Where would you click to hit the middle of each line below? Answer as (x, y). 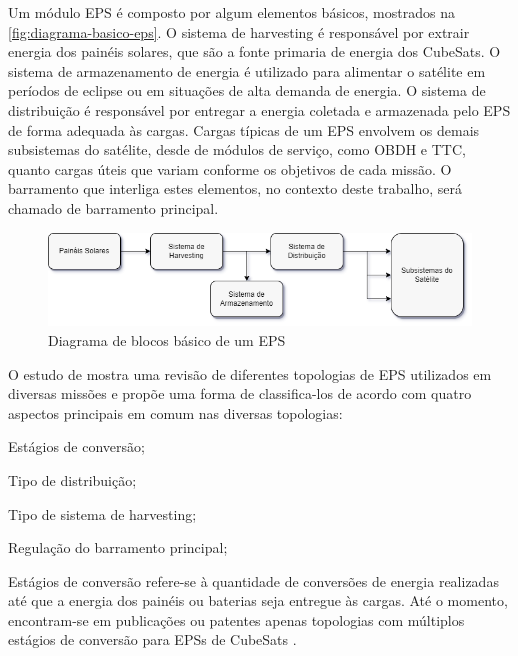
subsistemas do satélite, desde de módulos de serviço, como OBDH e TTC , (237, 149)
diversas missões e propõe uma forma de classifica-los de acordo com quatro (240, 393)
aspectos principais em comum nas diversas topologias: (175, 412)
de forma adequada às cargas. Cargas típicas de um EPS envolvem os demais (244, 129)
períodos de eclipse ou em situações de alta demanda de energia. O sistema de (247, 90)
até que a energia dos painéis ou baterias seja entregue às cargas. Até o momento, (258, 600)
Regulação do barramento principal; (118, 547)
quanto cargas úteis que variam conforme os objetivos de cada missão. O (230, 168)
